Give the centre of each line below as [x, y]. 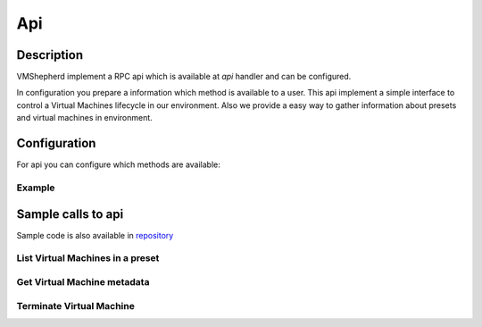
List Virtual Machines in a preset [88, 258]
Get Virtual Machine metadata [83, 281]
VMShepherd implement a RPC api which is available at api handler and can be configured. [184, 77]
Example [36, 188]
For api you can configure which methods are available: [118, 164]
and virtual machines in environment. [85, 118]
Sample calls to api [70, 214]
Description [50, 55]
